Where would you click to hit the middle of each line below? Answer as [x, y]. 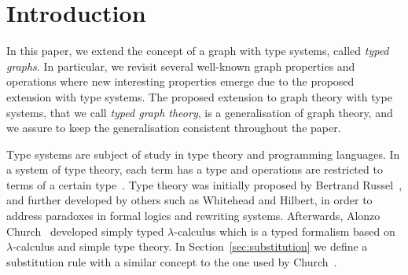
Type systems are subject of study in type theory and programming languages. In [203, 154]
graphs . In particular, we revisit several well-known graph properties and [181, 66]
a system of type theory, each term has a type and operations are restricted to [195, 169]
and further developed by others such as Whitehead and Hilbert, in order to [189, 200]
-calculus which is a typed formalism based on [285, 231]
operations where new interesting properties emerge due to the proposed [180, 81]
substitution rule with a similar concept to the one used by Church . [172, 261]
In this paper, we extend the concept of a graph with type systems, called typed [198, 51]
